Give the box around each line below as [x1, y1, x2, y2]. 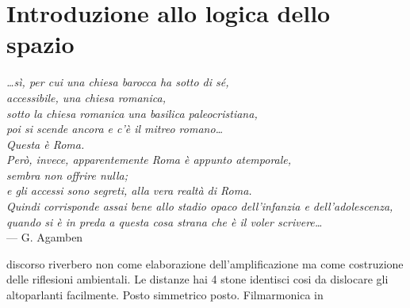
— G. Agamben [6, 229, 83, 245]
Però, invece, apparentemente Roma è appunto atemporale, [6, 151, 292, 168]
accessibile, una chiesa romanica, [6, 89, 166, 105]
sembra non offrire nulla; [6, 166, 128, 183]
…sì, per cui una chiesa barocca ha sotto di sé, [6, 74, 229, 90]
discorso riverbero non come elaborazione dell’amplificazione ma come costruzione [6, 255, 404, 272]
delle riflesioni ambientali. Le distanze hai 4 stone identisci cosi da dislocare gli [6, 271, 389, 287]
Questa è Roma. [6, 135, 85, 152]
